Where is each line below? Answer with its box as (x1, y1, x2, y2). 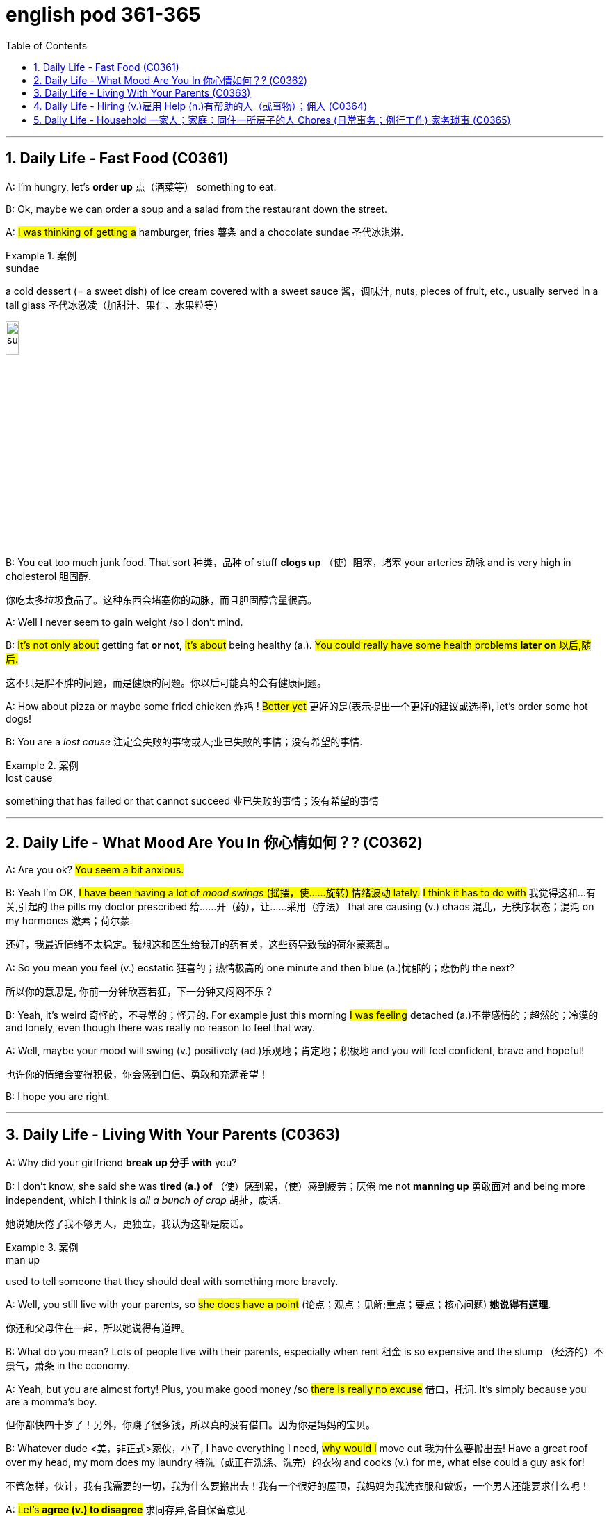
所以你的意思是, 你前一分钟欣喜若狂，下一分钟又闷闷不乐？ (6, 985, 274, 998)
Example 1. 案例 (6, 249, 76, 261)
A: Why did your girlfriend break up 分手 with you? (6, 1156, 237, 1169)
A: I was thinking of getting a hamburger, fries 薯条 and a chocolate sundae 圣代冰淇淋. (6, 225, 404, 238)
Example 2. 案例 (6, 759, 79, 772)
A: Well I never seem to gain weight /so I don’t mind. (6, 616, 243, 629)
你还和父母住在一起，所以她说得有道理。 (6, 1322, 190, 1334)
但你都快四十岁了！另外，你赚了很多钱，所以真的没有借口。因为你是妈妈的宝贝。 (6, 1419, 375, 1431)
